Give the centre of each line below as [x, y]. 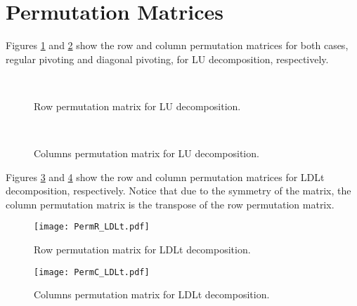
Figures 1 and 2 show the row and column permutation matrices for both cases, [177, 45]
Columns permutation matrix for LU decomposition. [147, 153]
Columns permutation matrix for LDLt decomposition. [152, 294]
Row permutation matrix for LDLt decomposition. [142, 250]
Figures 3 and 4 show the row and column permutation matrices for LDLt [165, 177]
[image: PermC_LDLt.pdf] [92, 272]
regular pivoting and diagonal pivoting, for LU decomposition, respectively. [167, 59]
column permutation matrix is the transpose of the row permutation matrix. [170, 204]
